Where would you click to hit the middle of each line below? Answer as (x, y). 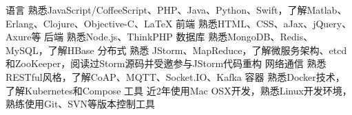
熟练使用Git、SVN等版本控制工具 (81, 104)
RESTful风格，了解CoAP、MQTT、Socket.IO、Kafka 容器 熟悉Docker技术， (175, 76)
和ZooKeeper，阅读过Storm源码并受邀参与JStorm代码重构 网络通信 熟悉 (166, 63)
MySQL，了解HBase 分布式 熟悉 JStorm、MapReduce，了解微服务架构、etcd (176, 50)
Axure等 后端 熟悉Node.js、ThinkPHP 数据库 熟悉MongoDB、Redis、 (159, 37)
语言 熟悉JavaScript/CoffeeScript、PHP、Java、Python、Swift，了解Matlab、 (176, 10)
